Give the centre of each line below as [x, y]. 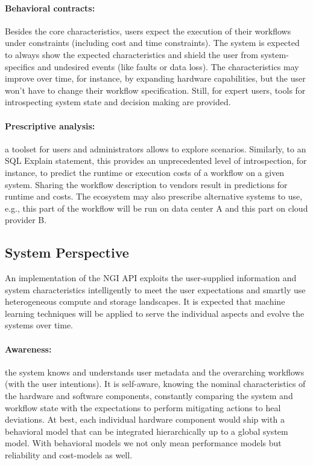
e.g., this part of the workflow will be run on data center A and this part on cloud [156, 208]
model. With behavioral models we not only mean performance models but [143, 443]
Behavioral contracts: [50, 8]
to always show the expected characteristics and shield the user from [131, 54]
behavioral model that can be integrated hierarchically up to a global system [147, 431]
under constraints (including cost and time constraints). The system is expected [152, 43]
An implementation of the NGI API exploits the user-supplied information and [151, 278]
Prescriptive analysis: [50, 125]
